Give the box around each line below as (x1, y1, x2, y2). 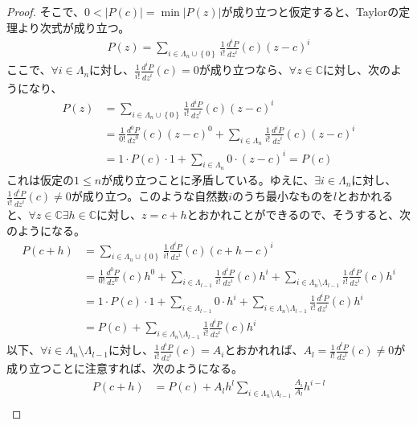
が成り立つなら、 (198, 61, 289, 78)
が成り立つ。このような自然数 (71, 188, 229, 204)
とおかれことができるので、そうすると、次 (186, 206, 411, 223)
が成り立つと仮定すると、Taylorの (221, 3, 399, 19)
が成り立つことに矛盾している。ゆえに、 (101, 171, 315, 188)
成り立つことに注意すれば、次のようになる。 (6, 360, 243, 377)
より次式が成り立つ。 (17, 19, 130, 35)
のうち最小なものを (231, 188, 333, 204)
